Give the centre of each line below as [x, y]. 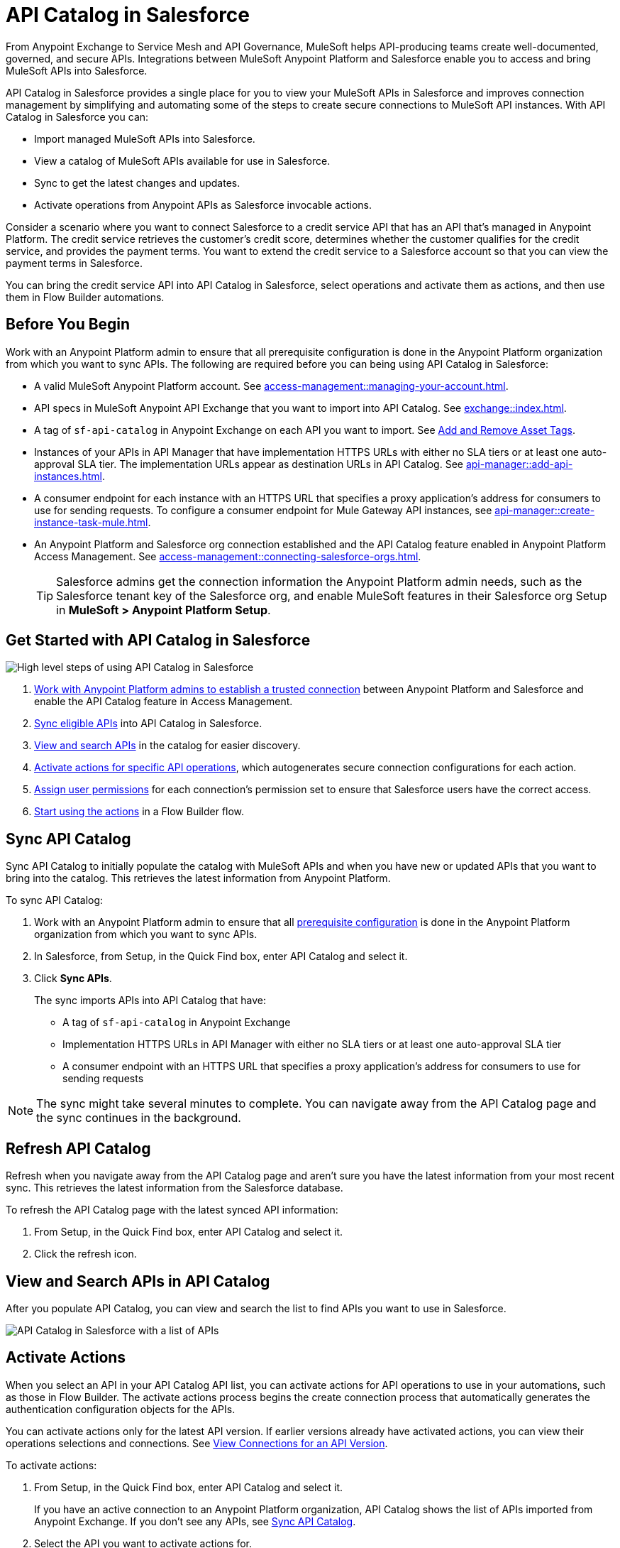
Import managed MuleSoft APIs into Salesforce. [145, 138]
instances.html [68, 476]
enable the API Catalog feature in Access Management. [164, 702]
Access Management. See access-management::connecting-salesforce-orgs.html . [228, 556]
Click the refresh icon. [85, 1254]
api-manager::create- [545, 510]
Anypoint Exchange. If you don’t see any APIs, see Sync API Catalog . [195, 1521]
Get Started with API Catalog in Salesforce [158, 641]
